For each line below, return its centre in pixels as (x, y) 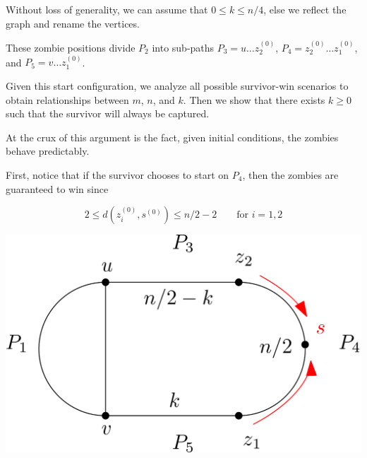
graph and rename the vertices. (73, 23)
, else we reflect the (305, 9)
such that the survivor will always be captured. (108, 113)
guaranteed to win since (57, 188)
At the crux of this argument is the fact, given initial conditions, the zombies (172, 137)
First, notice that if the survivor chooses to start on (118, 174)
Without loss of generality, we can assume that (107, 9)
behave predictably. (48, 151)
